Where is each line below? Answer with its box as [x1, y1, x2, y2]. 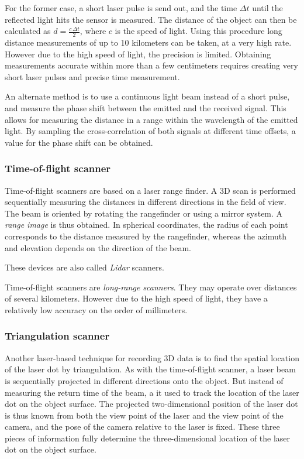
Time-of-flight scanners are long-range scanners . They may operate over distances [5, 280, 297, 293]
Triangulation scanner [5, 328, 110, 343]
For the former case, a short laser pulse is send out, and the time [5, 2, 237, 13]
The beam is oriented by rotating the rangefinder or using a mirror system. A [5, 207, 283, 219]
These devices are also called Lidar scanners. [5, 261, 164, 273]
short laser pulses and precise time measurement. [5, 70, 180, 83]
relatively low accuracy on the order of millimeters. [5, 303, 188, 316]
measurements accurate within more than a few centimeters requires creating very [5, 59, 298, 71]
